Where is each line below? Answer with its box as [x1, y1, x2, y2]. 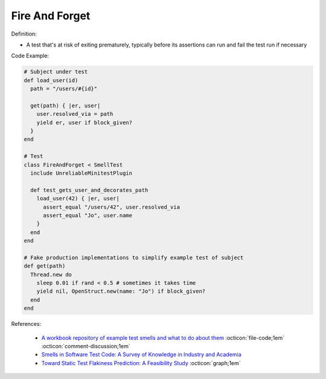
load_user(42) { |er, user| [36, 195, 120, 202]
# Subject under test [24, 68, 88, 75]
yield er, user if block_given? [36, 119, 133, 126]
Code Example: [11, 52, 50, 60]
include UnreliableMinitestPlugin [30, 170, 133, 176]
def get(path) [24, 263, 66, 270]
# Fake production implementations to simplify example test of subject [24, 254, 244, 261]
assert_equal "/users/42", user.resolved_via [43, 203, 181, 211]
